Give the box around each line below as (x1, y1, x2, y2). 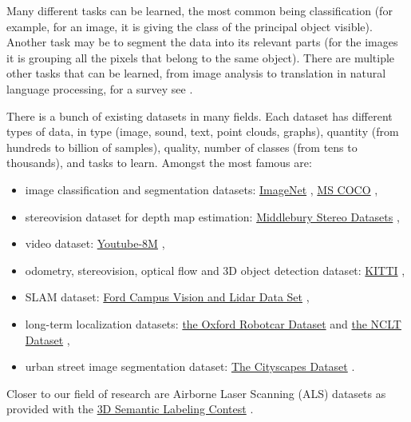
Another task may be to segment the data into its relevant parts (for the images (6, 34, 398, 50)
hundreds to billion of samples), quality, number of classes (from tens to (6, 138, 358, 155)
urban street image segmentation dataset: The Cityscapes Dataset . (25, 358, 355, 375)
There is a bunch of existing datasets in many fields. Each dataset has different (6, 107, 393, 124)
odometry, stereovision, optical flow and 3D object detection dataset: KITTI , (25, 261, 405, 278)
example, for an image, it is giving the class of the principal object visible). (6, 18, 373, 34)
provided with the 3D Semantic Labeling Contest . (6, 400, 254, 417)
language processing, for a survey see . (6, 80, 193, 97)
